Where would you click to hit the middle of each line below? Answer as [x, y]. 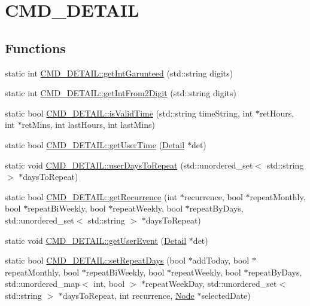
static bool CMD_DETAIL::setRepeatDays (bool [95, 260]
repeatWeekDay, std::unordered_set [211, 284]
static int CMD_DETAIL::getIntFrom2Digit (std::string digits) [121, 93]
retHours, [277, 113]
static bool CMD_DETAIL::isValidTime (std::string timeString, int [129, 113]
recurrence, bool [213, 196]
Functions [35, 48]
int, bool [109, 284]
